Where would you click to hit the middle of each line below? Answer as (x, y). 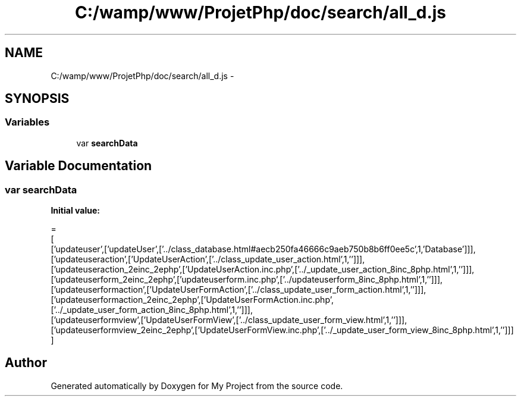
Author (26, 363)
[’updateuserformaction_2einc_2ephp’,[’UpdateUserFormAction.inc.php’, (192, 300)
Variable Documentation (79, 166)
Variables (27, 122)
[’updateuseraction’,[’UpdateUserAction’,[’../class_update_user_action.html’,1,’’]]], (208, 259)
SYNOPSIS (37, 99)
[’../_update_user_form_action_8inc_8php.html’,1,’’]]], (152, 310)
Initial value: (75, 211)
